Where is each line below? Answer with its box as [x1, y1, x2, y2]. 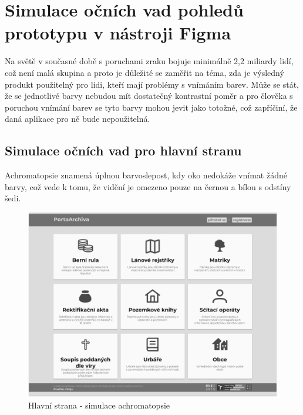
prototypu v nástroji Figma [5, 21, 231, 45]
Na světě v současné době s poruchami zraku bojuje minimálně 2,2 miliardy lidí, [5, 55, 294, 67]
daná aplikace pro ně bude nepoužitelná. [5, 112, 150, 125]
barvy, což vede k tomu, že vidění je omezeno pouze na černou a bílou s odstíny [5, 180, 291, 192]
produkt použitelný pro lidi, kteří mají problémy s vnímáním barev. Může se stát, [5, 78, 299, 90]
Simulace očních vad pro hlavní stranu [5, 141, 242, 160]
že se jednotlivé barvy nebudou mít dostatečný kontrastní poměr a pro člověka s [5, 89, 293, 102]
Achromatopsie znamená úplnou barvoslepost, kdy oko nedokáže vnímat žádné [5, 169, 287, 181]
